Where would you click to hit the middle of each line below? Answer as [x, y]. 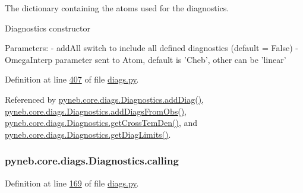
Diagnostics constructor [48, 28]
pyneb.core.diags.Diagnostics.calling [92, 161]
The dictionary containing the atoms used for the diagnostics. [117, 8]
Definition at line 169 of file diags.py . [72, 183]
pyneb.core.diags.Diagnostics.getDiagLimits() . [88, 134]
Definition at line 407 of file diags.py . [72, 79]
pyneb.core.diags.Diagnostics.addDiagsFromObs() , [96, 111]
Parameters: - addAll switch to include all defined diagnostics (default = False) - [151, 48]
